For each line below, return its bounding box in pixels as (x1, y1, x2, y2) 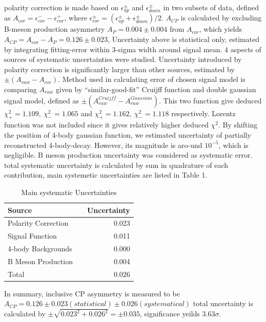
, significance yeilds (140, 308, 200, 319)
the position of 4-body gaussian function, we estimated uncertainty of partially (4, 130, 251, 140)
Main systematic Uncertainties (21, 186, 117, 197)
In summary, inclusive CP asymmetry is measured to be (4, 288, 180, 298)
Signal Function (8, 230, 57, 241)
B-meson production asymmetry (4, 24, 105, 34)
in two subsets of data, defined (163, 2, 259, 12)
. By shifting (218, 119, 258, 130)
